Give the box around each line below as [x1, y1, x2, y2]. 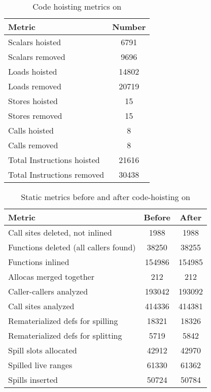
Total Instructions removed [8, 169, 104, 180]
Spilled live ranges [8, 359, 73, 371]
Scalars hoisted [8, 36, 61, 48]
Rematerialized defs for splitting [8, 330, 122, 341]
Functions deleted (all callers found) [8, 241, 136, 253]
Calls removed [8, 139, 58, 151]
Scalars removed [8, 51, 65, 62]
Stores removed [8, 110, 62, 121]
